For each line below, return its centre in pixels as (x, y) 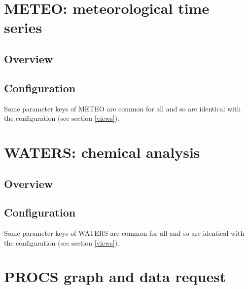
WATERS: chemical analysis (102, 152)
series (23, 27)
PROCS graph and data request (115, 276)
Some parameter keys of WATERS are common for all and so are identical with (124, 233)
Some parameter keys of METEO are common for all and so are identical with (123, 108)
